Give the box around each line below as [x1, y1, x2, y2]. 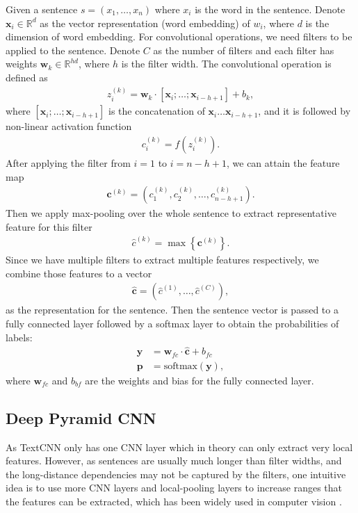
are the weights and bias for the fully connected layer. [85, 373, 314, 387]
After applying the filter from [6, 156, 131, 170]
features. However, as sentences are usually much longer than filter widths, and [6, 453, 342, 468]
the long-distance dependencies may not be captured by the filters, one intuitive [6, 466, 346, 481]
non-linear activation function [6, 119, 132, 133]
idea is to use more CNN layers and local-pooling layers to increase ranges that [6, 480, 342, 495]
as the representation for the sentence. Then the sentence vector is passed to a [6, 302, 339, 317]
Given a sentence [6, 2, 78, 16]
